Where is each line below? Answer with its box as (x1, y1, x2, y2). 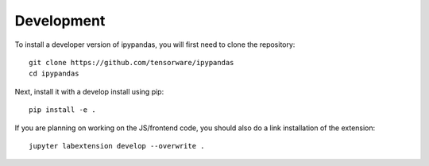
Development (14, 12, 106, 29)
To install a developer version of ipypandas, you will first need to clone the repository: (14, 40, 296, 49)
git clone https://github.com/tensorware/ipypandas (29, 58, 234, 67)
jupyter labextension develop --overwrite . (29, 141, 206, 150)
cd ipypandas (29, 69, 79, 79)
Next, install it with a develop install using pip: (14, 87, 164, 96)
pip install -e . (29, 106, 96, 114)
